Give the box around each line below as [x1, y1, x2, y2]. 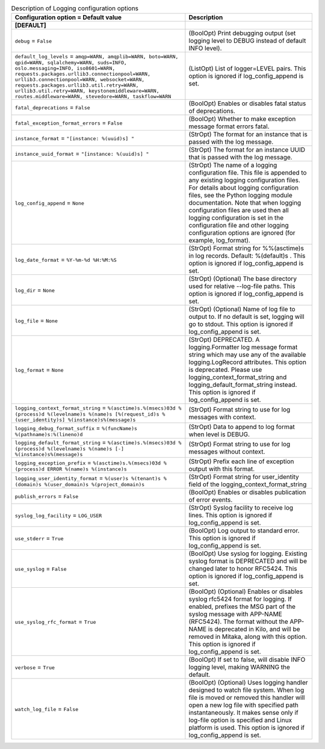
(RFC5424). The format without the [188, 617, 288, 626]
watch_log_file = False [14, 704, 79, 713]
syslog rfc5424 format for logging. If [188, 595, 292, 603]
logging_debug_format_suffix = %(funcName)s [14, 424, 138, 432]
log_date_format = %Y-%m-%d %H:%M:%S [14, 256, 117, 264]
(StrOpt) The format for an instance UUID [188, 146, 306, 154]
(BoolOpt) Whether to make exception [188, 115, 296, 123]
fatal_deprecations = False [14, 103, 90, 111]
